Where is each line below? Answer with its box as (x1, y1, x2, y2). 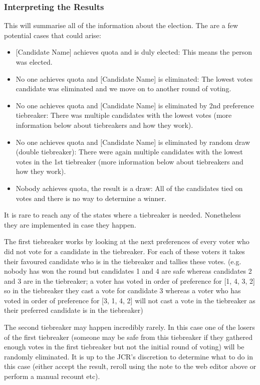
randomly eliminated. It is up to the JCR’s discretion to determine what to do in (4, 351, 253, 361)
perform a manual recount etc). (4, 371, 100, 381)
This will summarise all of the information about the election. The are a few (4, 20, 238, 31)
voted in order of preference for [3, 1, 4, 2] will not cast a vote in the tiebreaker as (4, 295, 255, 305)
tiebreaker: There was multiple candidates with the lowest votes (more (16, 110, 232, 120)
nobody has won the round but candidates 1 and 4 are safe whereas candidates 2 (4, 266, 252, 276)
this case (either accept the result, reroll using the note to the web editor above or (4, 361, 256, 371)
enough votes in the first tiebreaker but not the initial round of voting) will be (4, 341, 244, 352)
